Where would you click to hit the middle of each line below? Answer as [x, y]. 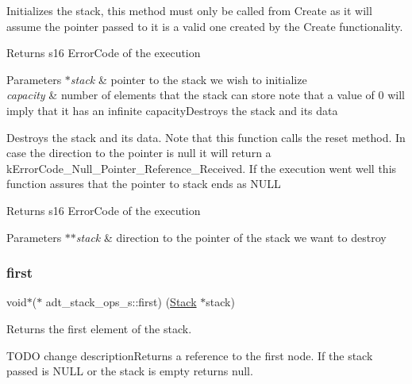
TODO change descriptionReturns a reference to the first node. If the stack [190, 355]
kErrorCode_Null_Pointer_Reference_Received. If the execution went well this [202, 168]
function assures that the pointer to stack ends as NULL [144, 184]
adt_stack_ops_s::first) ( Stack [121, 302]
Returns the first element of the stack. [99, 328]
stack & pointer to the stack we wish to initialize [189, 79]
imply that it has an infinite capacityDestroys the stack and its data [172, 110]
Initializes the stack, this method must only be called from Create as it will [189, 10]
